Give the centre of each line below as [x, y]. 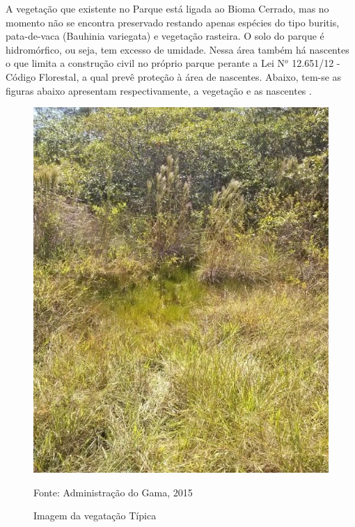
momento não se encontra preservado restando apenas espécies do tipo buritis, [173, 22]
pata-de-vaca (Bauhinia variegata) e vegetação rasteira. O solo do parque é [165, 36]
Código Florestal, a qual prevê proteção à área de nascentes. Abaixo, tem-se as [174, 76]
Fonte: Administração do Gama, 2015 [113, 492]
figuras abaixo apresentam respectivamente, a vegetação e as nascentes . [159, 90]
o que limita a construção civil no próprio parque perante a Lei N [145, 63]
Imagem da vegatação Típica [95, 516]
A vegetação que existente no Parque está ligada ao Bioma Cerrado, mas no [167, 8]
